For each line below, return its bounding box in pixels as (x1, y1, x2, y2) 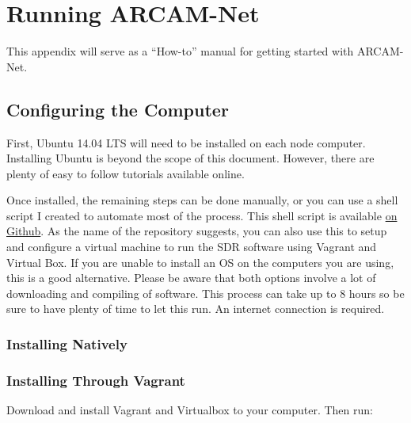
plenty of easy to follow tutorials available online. (6, 165, 245, 181)
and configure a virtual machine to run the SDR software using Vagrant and (6, 238, 377, 255)
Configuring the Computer (6, 97, 229, 121)
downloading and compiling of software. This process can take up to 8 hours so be (6, 284, 405, 301)
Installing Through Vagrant (6, 370, 185, 390)
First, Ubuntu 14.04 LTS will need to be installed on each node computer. (6, 134, 366, 151)
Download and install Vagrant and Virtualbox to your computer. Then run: (6, 402, 373, 418)
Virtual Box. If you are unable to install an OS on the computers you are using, (6, 253, 394, 270)
